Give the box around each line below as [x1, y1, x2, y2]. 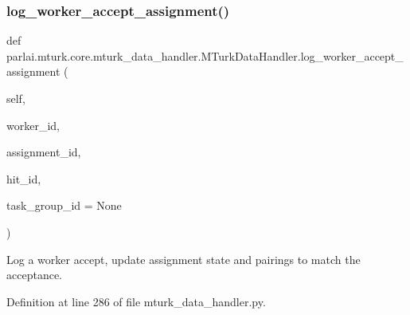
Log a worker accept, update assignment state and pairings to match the [6, 250, 361, 267]
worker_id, [6, 116, 60, 133]
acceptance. [6, 266, 62, 283]
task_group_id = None [6, 197, 122, 214]
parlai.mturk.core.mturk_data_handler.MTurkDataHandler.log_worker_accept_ [6, 47, 404, 64]
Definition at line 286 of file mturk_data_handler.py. [6, 293, 266, 309]
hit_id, [6, 170, 41, 187]
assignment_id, [6, 144, 81, 160]
